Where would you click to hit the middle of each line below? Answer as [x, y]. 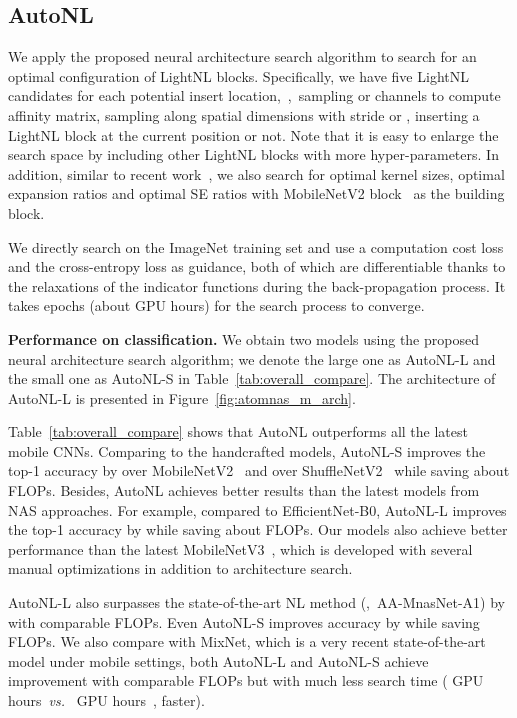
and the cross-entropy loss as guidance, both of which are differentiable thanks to [257, 266]
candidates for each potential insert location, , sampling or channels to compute [254, 95]
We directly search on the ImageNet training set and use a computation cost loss [256, 246]
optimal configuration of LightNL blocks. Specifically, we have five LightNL [238, 75]
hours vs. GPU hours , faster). [106, 700]
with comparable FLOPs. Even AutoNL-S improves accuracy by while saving [244, 621]
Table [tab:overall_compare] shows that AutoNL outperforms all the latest [238, 431]
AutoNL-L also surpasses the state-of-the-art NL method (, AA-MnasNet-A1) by [256, 602]
